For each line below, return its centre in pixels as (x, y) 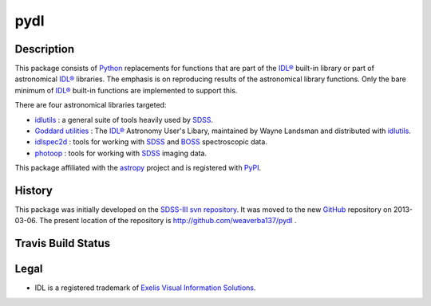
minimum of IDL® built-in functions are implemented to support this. (126, 90)
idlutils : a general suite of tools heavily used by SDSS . (124, 120)
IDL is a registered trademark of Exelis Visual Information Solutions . (145, 288)
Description (45, 49)
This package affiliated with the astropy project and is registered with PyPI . (138, 168)
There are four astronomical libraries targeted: (91, 105)
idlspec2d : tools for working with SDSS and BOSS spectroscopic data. (151, 142)
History (34, 190)
